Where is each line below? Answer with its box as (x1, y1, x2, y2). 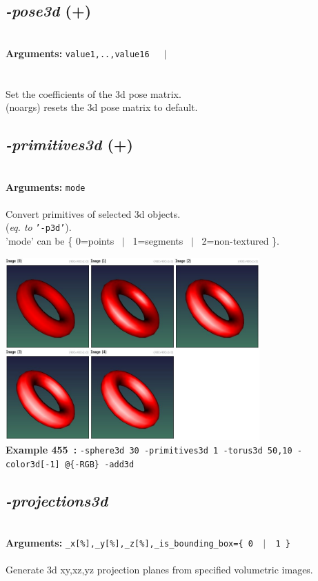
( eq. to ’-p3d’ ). (6, 220, 72, 234)
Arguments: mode (6, 179, 86, 194)
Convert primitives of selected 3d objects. (6, 206, 181, 221)
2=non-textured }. (201, 234, 279, 248)
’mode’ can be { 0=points (6, 234, 115, 248)
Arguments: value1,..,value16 (6, 45, 150, 60)
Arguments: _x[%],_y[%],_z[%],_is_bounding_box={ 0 (6, 535, 253, 549)
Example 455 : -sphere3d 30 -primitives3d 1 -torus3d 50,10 (6, 442, 292, 456)
